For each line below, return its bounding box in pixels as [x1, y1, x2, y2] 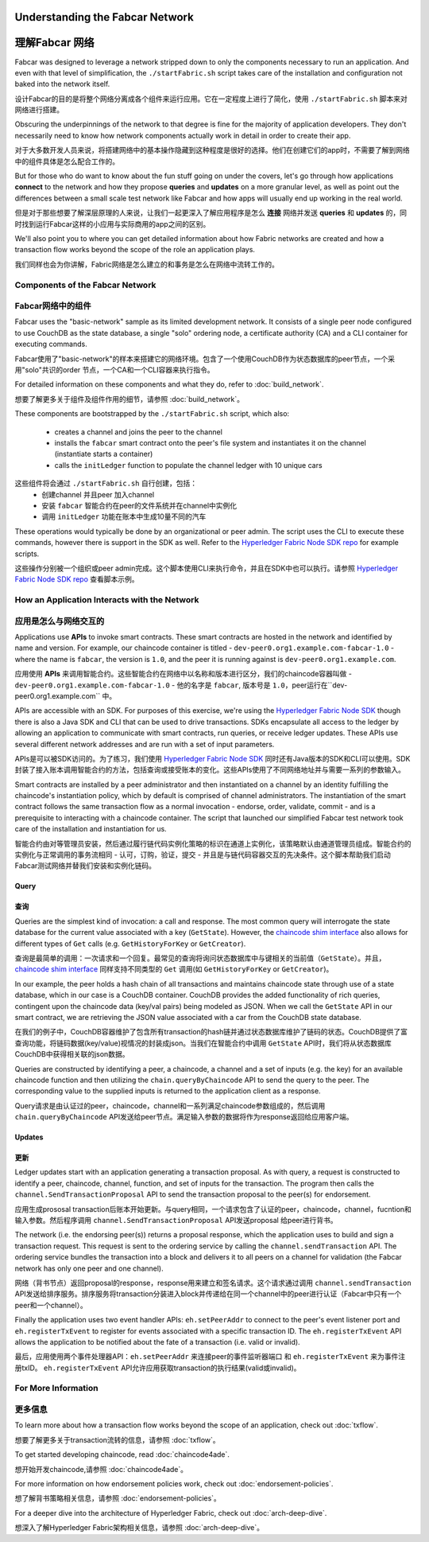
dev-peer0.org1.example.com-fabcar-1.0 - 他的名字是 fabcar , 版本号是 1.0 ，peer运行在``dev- [14, 680, 348, 690]
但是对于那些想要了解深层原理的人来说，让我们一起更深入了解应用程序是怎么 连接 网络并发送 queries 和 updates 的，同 [14, 208, 407, 218]
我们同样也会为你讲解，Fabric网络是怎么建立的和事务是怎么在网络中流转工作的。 [14, 259, 280, 269]
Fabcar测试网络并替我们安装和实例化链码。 [14, 861, 157, 870]
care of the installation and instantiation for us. [14, 824, 167, 834]
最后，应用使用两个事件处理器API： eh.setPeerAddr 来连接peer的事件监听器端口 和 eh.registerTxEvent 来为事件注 [14, 1352, 406, 1361]
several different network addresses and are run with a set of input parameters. [14, 739, 275, 749]
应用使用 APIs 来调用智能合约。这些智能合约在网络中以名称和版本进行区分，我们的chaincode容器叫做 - [14, 669, 353, 679]
